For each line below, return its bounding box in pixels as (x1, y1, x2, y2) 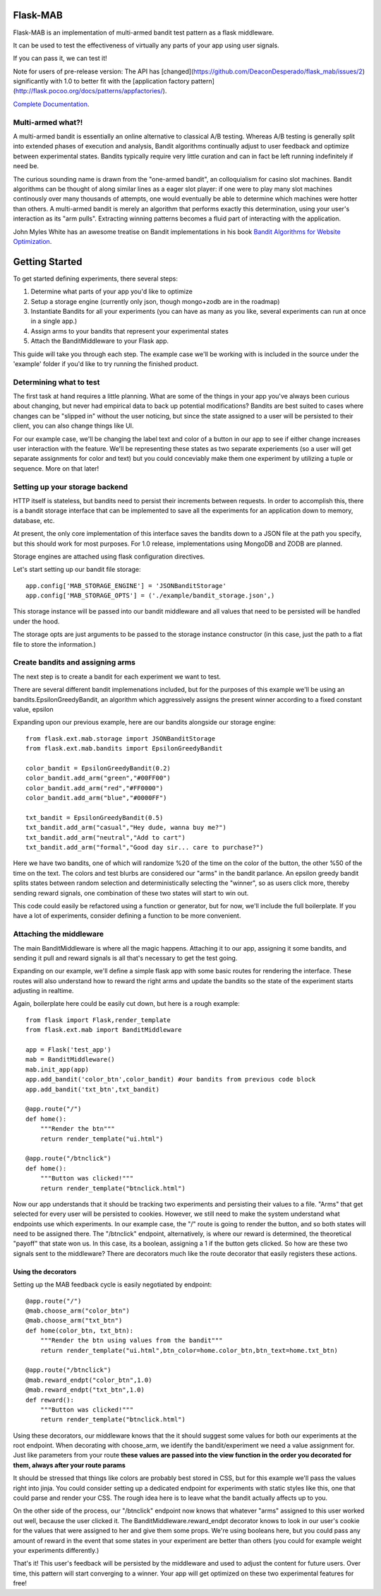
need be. (13, 162, 39, 170)
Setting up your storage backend (13, 481, 128, 491)
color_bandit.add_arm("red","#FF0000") (25, 784, 164, 792)
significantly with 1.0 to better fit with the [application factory (13, 77, 190, 86)
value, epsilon (13, 705, 54, 713)
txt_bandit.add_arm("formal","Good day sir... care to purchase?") (25, 843, 264, 852)
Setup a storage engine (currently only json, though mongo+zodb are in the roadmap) (30, 297, 280, 305)
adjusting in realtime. (13, 987, 74, 995)
